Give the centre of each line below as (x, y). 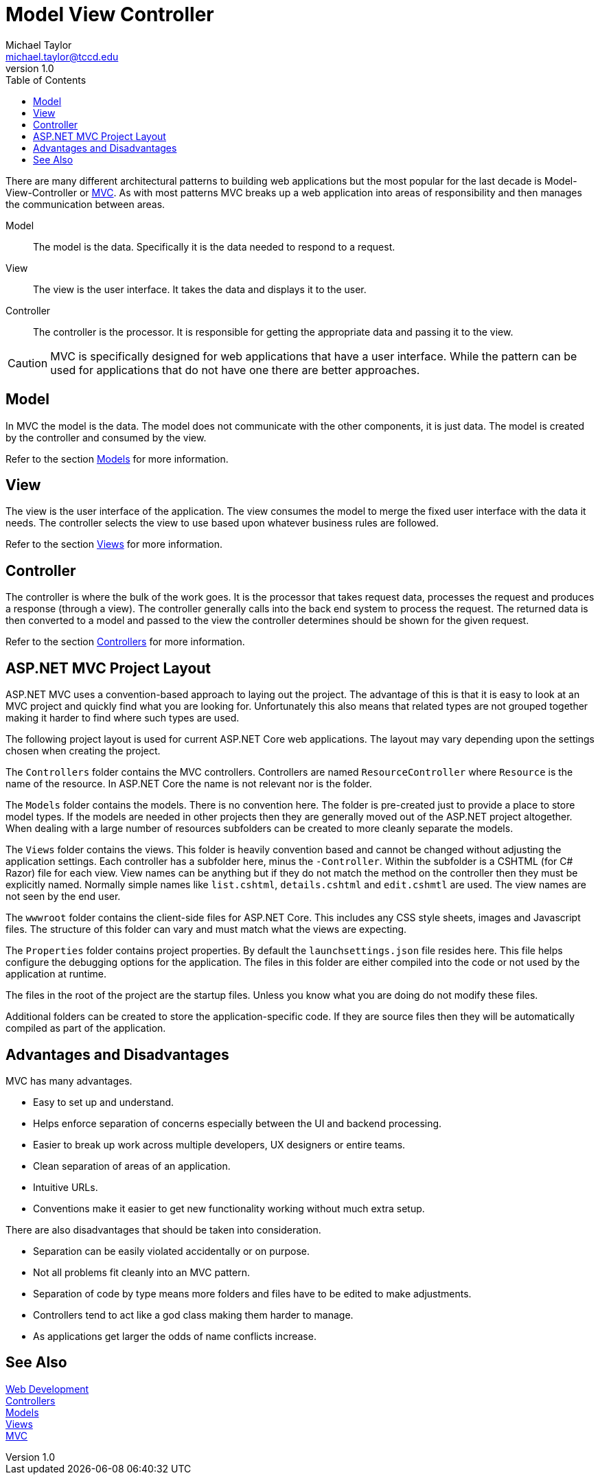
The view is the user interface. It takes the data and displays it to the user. (200, 289)
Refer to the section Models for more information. (117, 459)
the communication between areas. (85, 204)
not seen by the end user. (63, 897)
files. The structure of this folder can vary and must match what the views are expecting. (206, 929)
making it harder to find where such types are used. (123, 718)
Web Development (47, 1389)
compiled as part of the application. (86, 1028)
